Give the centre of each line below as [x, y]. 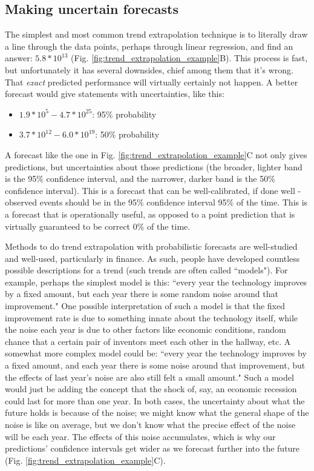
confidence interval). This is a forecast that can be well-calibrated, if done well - [153, 190]
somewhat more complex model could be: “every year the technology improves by [156, 353]
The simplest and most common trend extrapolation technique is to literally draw [156, 34]
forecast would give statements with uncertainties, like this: [115, 94]
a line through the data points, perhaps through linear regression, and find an [149, 46]
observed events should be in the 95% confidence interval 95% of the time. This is [156, 202]
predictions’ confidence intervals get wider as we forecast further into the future [152, 448]
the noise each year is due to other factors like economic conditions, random [146, 329]
